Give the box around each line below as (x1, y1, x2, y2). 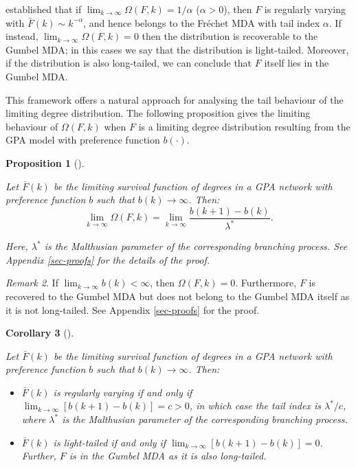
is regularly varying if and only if (53, 385, 192, 399)
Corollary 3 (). (5, 326, 74, 340)
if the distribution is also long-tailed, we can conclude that (5, 56, 252, 70)
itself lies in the (264, 56, 329, 70)
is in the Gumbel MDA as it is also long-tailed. (69, 448, 267, 463)
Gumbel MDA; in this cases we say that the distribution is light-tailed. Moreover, (5, 42, 349, 56)
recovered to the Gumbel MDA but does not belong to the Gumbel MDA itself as (5, 288, 350, 303)
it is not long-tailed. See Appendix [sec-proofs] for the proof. (5, 302, 260, 317)
